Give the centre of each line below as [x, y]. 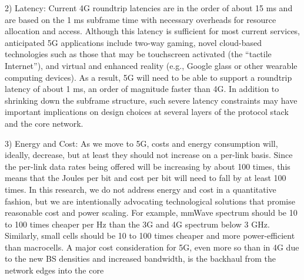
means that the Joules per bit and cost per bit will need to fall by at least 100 [146, 178]
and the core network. [44, 123]
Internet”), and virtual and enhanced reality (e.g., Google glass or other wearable [151, 65]
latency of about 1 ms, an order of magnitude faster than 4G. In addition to [142, 89]
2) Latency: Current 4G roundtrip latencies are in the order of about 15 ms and [149, 8]
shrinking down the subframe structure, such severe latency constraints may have [151, 100]
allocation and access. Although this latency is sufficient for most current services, [153, 31]
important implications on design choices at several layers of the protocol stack [147, 112]
